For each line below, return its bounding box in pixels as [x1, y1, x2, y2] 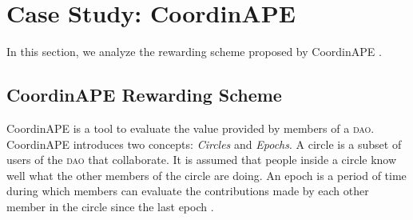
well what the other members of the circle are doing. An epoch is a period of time [6, 166, 407, 183]
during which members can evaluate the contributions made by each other [6, 182, 369, 199]
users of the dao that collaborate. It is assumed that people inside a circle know [6, 151, 397, 168]
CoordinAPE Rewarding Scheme [6, 82, 282, 107]
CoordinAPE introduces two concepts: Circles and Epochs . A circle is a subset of [6, 135, 402, 152]
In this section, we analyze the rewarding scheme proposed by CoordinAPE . [6, 43, 382, 60]
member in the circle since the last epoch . [6, 198, 214, 214]
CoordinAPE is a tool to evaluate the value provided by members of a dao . [6, 119, 375, 136]
